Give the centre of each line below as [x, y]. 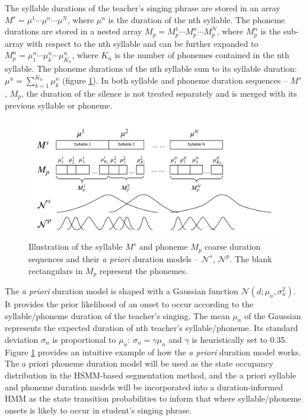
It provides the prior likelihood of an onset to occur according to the [129, 303]
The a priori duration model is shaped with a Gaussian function [122, 290]
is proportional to [84, 339]
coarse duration [233, 246]
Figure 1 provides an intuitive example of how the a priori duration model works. [153, 351]
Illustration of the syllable [76, 246]
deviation [22, 339]
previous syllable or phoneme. [59, 105]
